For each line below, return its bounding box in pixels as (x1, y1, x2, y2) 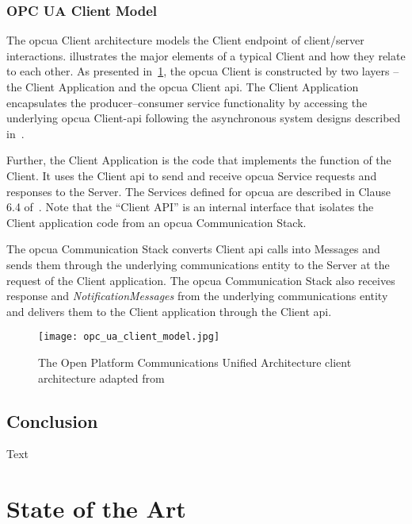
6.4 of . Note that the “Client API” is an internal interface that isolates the (6, 198, 374, 215)
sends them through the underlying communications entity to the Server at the (6, 256, 390, 272)
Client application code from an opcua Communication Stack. (6, 214, 307, 230)
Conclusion (6, 408, 98, 433)
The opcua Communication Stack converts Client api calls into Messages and (6, 241, 380, 257)
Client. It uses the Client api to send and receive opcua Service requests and (6, 167, 377, 183)
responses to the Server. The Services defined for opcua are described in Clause (6, 183, 391, 199)
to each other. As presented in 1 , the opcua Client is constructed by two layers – (6, 63, 399, 79)
